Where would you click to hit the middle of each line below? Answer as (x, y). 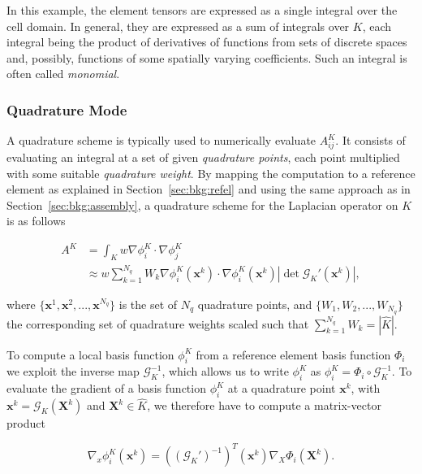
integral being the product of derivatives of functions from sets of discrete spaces (207, 42)
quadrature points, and (255, 304)
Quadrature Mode (67, 109)
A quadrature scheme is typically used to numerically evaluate (161, 140)
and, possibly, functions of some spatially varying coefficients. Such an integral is (207, 57)
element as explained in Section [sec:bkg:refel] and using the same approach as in (209, 189)
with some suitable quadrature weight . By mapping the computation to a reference (211, 173)
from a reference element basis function (293, 354)
